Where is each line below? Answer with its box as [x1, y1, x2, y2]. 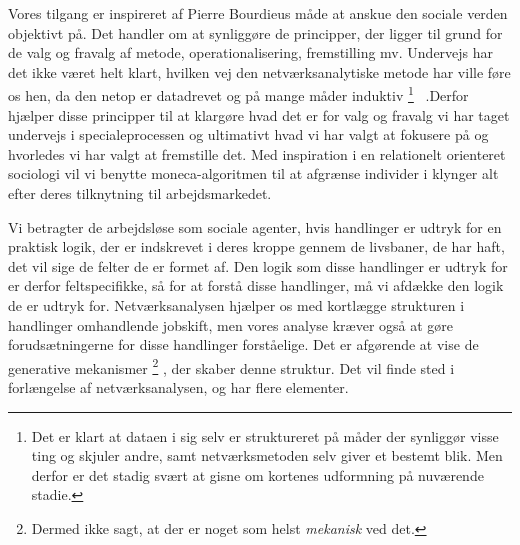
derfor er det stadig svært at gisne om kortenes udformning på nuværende [31, 464, 484, 485]
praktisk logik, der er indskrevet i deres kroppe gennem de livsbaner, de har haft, [8, 236, 505, 257]
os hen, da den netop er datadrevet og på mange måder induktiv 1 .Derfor [8, 82, 469, 106]
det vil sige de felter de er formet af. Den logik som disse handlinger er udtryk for [8, 255, 508, 276]
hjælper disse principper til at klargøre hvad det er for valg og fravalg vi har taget [8, 104, 510, 125]
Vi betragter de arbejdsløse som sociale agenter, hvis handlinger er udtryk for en [8, 216, 502, 237]
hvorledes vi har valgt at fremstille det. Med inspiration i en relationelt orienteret [8, 143, 506, 164]
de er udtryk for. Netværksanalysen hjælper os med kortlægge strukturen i [8, 294, 465, 315]
